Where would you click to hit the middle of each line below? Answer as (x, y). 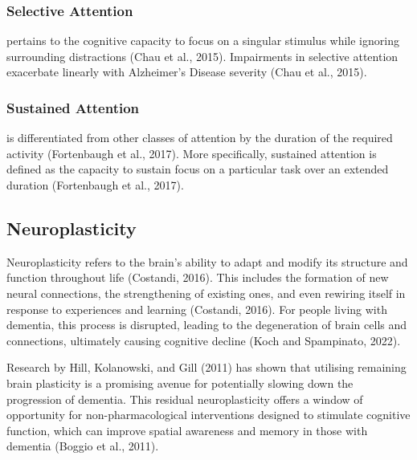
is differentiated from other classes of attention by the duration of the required (200, 138)
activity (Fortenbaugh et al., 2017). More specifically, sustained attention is (192, 153)
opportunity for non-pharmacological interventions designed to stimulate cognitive (208, 415)
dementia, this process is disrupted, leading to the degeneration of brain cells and (207, 325)
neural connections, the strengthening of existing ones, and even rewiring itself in (206, 293)
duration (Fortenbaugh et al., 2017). (95, 185)
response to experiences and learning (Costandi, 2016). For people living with (197, 309)
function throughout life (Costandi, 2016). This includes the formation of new (198, 277)
